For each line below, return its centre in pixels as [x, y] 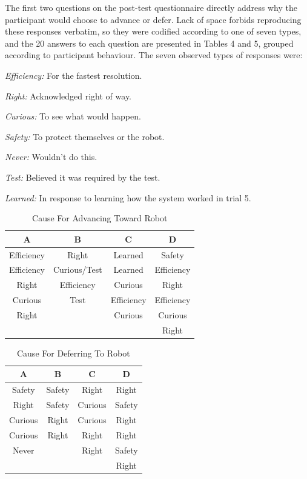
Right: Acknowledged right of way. [68, 95]
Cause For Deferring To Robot [73, 353]
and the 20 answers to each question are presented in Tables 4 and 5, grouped [149, 43]
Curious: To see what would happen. [73, 116]
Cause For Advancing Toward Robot [100, 218]
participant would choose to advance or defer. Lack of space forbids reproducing [153, 19]
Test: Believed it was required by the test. [83, 177]
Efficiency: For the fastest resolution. [74, 75]
